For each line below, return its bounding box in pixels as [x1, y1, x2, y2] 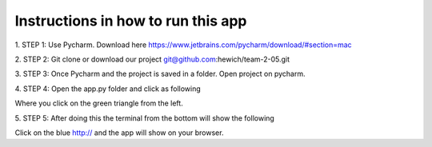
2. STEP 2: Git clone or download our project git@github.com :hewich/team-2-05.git [14, 54, 290, 64]
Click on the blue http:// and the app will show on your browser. [14, 128, 224, 137]
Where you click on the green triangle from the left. [14, 98, 183, 108]
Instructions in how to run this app [14, 12, 247, 30]
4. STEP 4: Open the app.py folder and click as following [14, 84, 202, 93]
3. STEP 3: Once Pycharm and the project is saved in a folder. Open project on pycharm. [14, 69, 306, 79]
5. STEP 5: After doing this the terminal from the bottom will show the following [14, 113, 275, 123]
